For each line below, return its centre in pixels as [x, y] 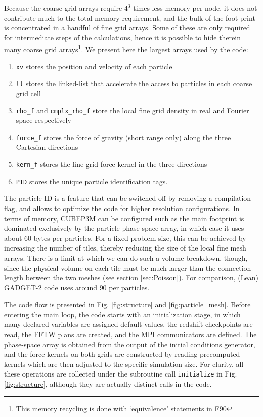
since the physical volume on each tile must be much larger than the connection [128, 267]
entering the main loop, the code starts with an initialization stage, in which [122, 314]
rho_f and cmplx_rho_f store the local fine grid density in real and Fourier [133, 110]
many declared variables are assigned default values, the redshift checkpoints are [128, 324]
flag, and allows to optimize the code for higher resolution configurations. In [122, 208]
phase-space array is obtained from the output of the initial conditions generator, [130, 344]
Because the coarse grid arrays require [63, 8]
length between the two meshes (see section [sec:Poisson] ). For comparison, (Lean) [131, 278]
